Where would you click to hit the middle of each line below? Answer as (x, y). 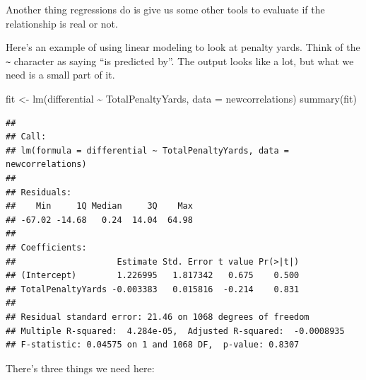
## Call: (26, 137)
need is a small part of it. (60, 75)
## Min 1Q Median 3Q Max (99, 206)
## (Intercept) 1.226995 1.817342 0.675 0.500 (153, 276)
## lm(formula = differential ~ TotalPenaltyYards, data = (147, 150)
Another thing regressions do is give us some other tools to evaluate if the (165, 9)
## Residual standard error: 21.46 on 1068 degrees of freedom (158, 317)
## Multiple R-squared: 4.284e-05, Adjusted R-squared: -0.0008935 (175, 331)
